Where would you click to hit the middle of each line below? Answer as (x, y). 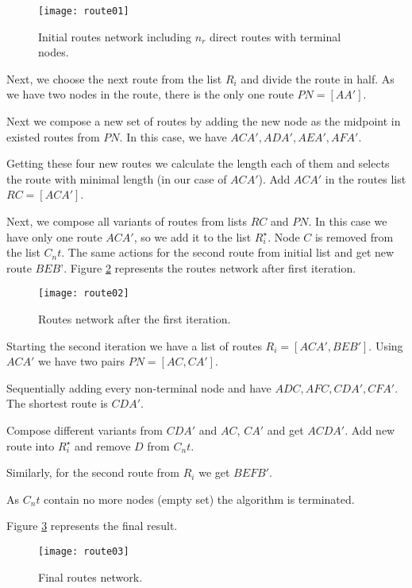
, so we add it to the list (193, 236)
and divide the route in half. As (318, 78)
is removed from (354, 236)
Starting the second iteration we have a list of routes (134, 345)
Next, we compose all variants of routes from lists (127, 221)
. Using (386, 345)
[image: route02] (84, 294)
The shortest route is (57, 403)
